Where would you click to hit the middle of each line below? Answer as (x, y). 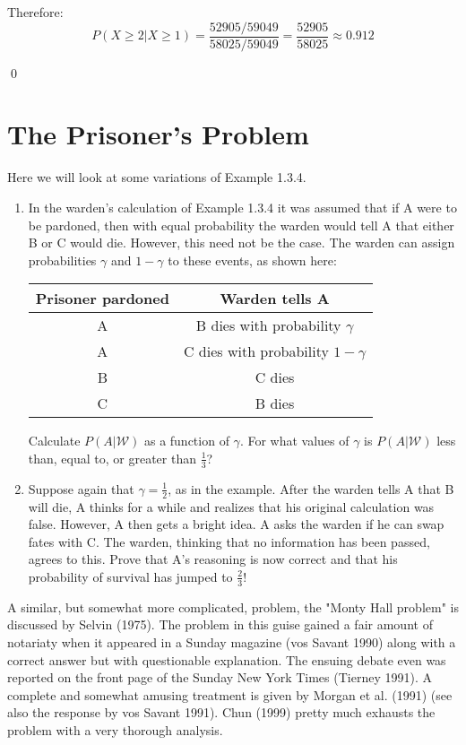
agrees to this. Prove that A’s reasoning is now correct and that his (213, 559)
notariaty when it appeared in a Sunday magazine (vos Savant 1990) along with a (232, 641)
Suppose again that (81, 488)
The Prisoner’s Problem (158, 134)
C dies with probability (256, 351)
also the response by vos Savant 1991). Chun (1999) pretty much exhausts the (221, 712)
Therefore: (35, 12)
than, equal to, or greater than (112, 458)
